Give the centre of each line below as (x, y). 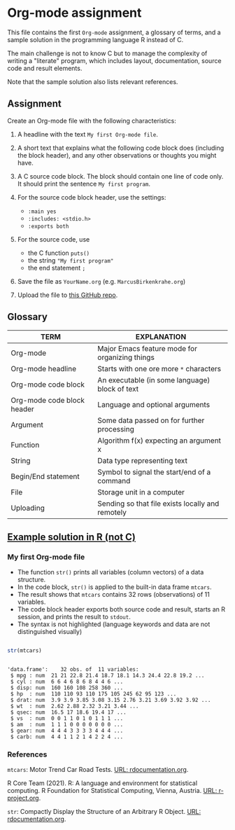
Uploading (28, 508)
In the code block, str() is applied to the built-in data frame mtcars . (114, 587)
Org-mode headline (44, 368)
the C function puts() (58, 253)
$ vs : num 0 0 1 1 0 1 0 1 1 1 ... (67, 719)
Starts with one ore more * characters (159, 368)
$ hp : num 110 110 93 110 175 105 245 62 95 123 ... (93, 694)
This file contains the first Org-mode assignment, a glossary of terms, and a (114, 32)
